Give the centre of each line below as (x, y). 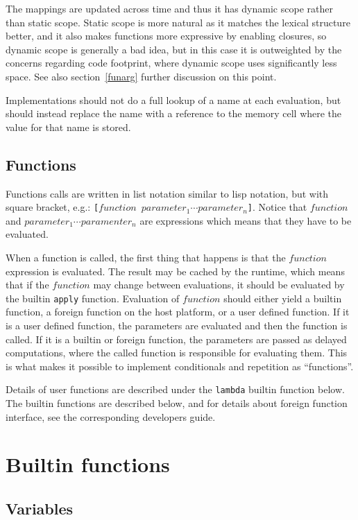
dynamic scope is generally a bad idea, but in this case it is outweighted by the (174, 49)
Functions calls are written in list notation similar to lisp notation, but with (167, 193)
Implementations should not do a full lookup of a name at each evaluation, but (173, 99)
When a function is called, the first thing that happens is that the (146, 257)
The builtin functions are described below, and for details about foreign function (177, 403)
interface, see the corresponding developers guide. (111, 416)
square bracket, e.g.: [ (52, 207)
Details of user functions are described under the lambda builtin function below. (175, 389)
